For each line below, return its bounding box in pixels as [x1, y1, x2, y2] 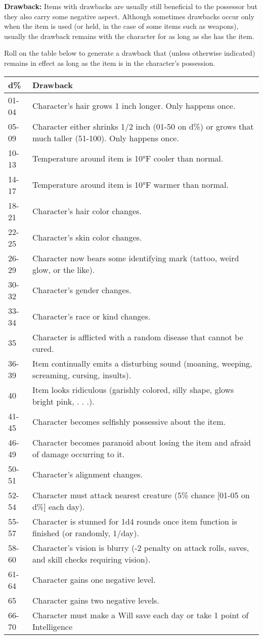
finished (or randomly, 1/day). [32, 527, 139, 539]
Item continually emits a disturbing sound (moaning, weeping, [32, 357, 252, 369]
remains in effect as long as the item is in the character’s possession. [4, 57, 215, 68]
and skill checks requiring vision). [32, 553, 151, 565]
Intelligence [32, 620, 73, 632]
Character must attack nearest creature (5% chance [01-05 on [32, 489, 250, 501]
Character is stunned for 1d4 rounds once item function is [32, 515, 237, 527]
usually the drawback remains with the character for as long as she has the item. [4, 30, 254, 41]
